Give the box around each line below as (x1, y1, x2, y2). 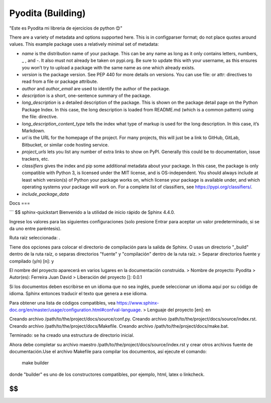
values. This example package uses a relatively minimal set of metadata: (9, 41, 159, 47)
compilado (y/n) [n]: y (9, 258, 54, 264)
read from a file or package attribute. (22, 78, 98, 85)
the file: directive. (22, 113, 58, 120)
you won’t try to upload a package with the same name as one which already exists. (22, 64, 195, 70)
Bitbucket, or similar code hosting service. (22, 142, 109, 148)
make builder (22, 360, 49, 366)
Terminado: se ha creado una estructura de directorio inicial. (9, 332, 134, 338)
